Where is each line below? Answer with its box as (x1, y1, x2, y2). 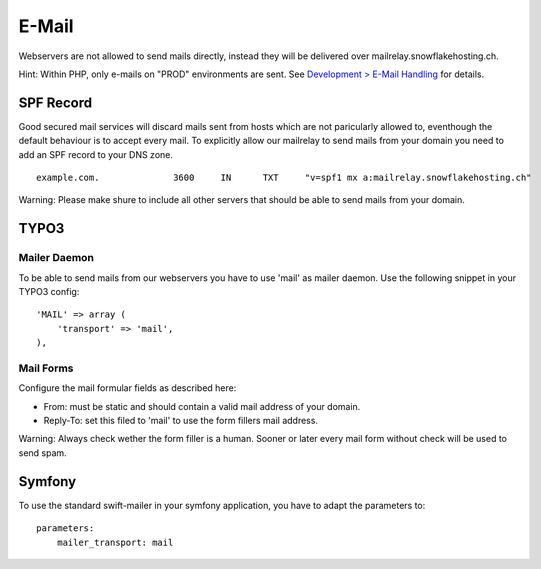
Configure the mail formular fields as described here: (18, 382, 237, 394)
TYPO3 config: (18, 285, 80, 297)
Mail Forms (18, 361, 74, 375)
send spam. (18, 446, 67, 459)
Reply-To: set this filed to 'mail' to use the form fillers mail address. (43, 415, 319, 427)
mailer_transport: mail (56, 536, 174, 548)
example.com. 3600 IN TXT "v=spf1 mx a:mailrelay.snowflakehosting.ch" (36, 172, 532, 184)
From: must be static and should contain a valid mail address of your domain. (43, 400, 361, 412)
